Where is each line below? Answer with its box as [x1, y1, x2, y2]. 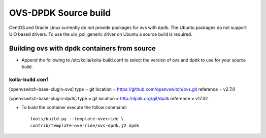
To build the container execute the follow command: [21, 105, 127, 110]
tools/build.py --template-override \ [30, 116, 124, 121]
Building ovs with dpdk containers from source [9, 44, 156, 53]
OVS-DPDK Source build [9, 7, 111, 18]
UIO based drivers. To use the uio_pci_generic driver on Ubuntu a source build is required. [9, 31, 192, 37]
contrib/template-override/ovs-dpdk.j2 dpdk [30, 123, 140, 128]
